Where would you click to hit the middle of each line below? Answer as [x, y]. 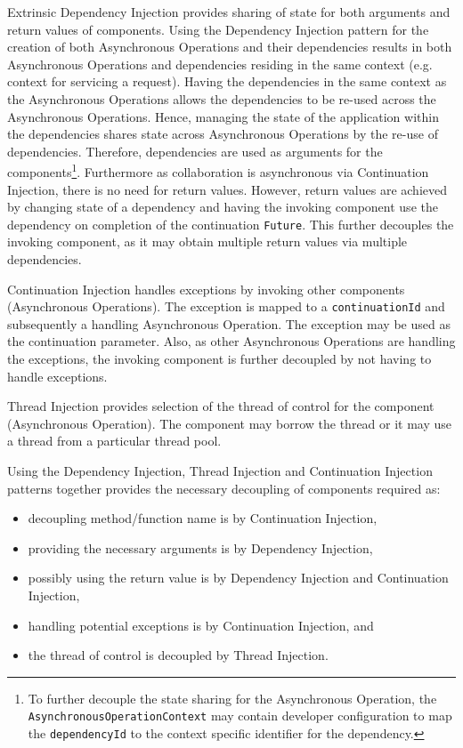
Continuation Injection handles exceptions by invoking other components [206, 289]
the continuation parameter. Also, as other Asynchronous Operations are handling [231, 341]
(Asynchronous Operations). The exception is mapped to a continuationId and [226, 306]
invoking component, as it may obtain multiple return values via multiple [207, 241]
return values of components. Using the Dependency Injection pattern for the [218, 29]
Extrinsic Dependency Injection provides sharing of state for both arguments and [229, 12]
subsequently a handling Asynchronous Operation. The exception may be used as [229, 323]
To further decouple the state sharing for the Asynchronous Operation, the [232, 698]
